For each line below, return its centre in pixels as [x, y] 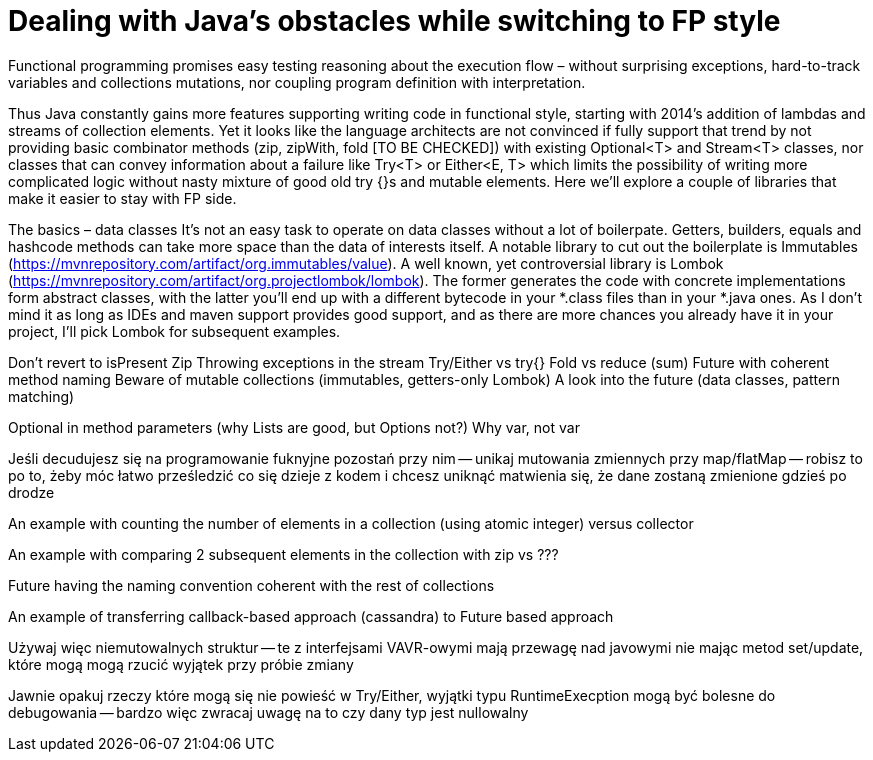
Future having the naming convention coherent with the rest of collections [251, 585]
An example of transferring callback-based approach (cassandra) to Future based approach [311, 616]
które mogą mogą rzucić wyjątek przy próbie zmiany [181, 664]
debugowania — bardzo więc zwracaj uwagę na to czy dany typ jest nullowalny [268, 712]
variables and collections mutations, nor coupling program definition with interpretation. [297, 82]
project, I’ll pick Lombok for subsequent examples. [174, 331]
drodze [31, 492]
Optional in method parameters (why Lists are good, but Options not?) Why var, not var [294, 427]
